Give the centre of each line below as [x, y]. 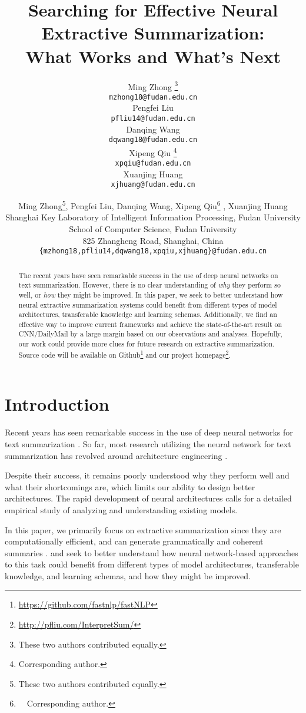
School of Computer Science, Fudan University [153, 228]
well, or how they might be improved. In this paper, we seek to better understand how [151, 294]
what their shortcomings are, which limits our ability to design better [130, 486]
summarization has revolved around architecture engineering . [116, 455]
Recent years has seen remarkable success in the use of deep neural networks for [149, 432]
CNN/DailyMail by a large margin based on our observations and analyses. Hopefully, [150, 334]
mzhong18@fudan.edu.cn [153, 97]
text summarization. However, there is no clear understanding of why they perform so [149, 285]
